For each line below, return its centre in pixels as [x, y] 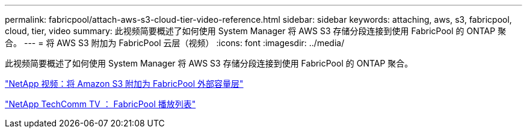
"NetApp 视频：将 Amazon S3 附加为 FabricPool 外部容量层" [124, 84]
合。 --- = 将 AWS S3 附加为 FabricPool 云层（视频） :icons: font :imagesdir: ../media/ [175, 43]
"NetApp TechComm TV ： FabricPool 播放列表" [100, 104]
